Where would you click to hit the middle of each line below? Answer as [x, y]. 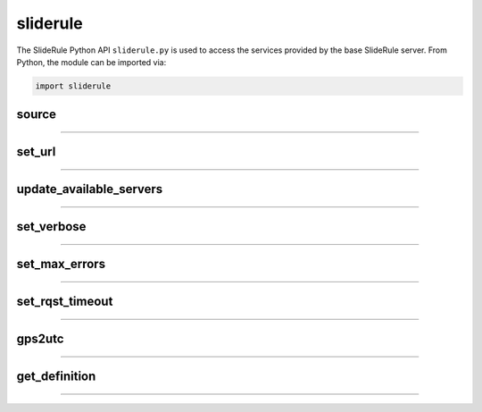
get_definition [56, 377]
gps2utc [40, 339]
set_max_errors [61, 264]
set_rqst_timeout [65, 302]
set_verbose [51, 227]
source [37, 115]
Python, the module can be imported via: [91, 62]
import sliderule [73, 86]
